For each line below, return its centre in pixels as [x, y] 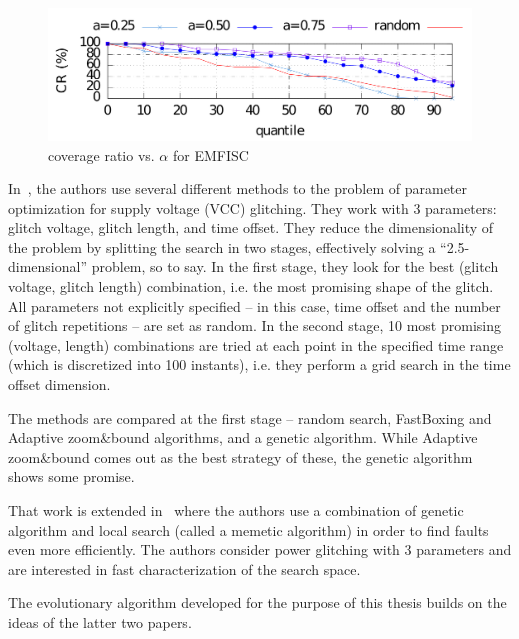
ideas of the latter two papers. [100, 621]
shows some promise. [71, 476]
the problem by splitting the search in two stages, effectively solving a [222, 246]
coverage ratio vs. [101, 154]
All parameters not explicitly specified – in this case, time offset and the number [254, 305]
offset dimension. [59, 384]
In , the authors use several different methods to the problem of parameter [238, 188]
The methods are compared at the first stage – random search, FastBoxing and [250, 417]
